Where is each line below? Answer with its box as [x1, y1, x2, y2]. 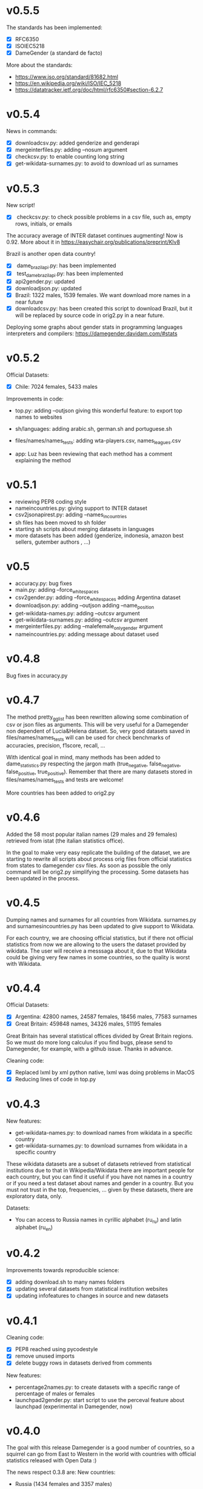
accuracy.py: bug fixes [15, 580, 73, 587]
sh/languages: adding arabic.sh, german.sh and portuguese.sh [15, 425, 173, 433]
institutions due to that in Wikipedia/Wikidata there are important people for [6, 1166, 195, 1174]
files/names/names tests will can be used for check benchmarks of [6, 734, 171, 743]
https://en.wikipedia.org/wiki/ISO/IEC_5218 [15, 80, 122, 87]
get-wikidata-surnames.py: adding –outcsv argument [15, 616, 148, 623]
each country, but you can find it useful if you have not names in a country [6, 1173, 192, 1180]
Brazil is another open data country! [6, 250, 96, 258]
